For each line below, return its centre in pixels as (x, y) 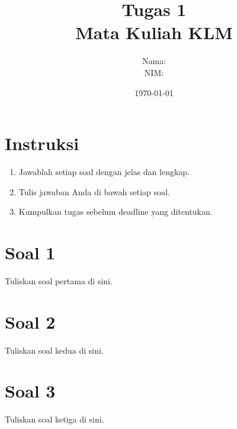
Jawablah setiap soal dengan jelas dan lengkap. (104, 172)
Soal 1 (30, 252)
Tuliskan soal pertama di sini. (59, 280)
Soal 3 (30, 391)
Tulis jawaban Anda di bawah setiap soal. (94, 191)
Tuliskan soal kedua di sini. (54, 350)
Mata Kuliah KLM (154, 32)
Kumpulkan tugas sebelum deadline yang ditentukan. (116, 212)
